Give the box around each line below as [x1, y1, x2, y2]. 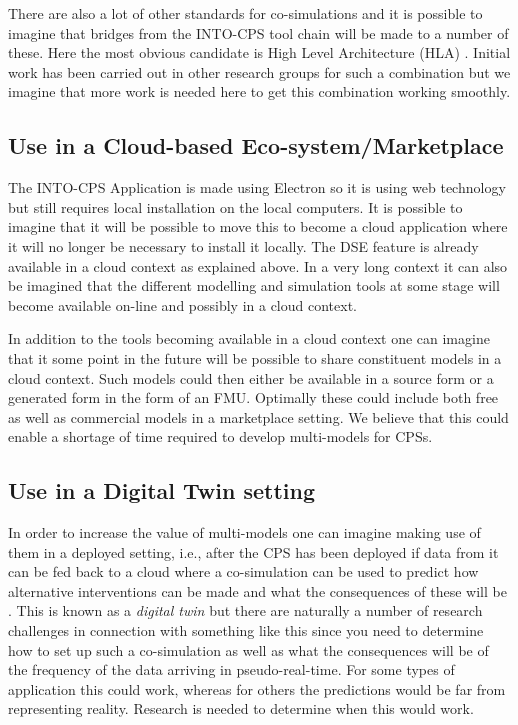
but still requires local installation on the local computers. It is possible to [8, 196, 463, 217]
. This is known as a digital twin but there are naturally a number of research [8, 600, 483, 621]
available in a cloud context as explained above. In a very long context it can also [8, 255, 508, 276]
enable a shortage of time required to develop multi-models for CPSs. [8, 426, 433, 447]
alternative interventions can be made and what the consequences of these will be [8, 580, 507, 601]
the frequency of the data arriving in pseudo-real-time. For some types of [8, 659, 455, 680]
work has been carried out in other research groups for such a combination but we [8, 61, 511, 82]
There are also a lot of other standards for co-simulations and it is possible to [8, 3, 483, 23]
